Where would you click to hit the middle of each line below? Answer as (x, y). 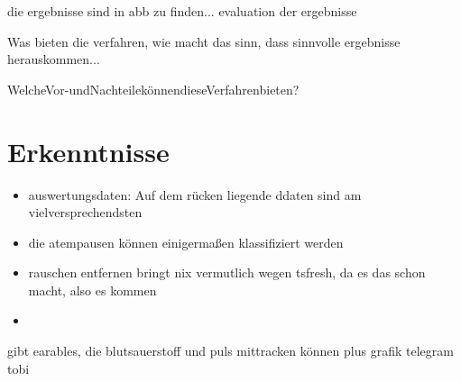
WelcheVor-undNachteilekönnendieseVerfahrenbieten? (153, 89)
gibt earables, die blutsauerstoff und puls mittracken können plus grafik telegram (230, 351)
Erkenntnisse (88, 151)
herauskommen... (54, 59)
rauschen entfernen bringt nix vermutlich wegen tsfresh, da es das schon (227, 272)
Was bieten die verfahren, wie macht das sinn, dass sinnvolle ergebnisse (204, 41)
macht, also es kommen (92, 290)
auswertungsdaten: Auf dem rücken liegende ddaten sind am (195, 194)
